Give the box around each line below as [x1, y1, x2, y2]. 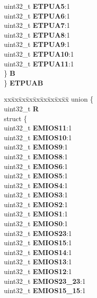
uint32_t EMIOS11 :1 [4, 123, 72, 133]
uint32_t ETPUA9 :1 [4, 39, 70, 49]
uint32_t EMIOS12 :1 [4, 266, 72, 277]
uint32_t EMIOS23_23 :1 [4, 276, 86, 286]
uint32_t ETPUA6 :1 [4, 10, 70, 21]
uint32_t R [4, 103, 39, 113]
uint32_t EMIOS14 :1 [4, 247, 72, 257]
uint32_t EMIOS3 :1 [4, 190, 68, 200]
